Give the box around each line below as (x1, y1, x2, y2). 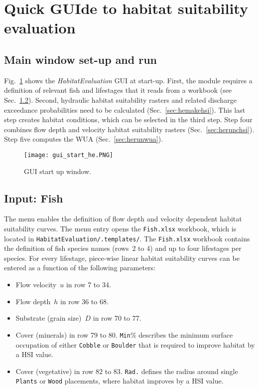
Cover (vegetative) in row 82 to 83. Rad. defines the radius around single (15, 366, 238, 376)
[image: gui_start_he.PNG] (24, 151, 113, 159)
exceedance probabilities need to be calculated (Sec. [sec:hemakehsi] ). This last (4, 104, 246, 115)
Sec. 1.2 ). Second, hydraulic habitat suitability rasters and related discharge (4, 94, 237, 105)
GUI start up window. (24, 166, 92, 176)
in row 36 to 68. (60, 296, 109, 306)
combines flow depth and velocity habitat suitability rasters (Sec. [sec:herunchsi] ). (4, 124, 255, 134)
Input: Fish (4, 190, 63, 205)
